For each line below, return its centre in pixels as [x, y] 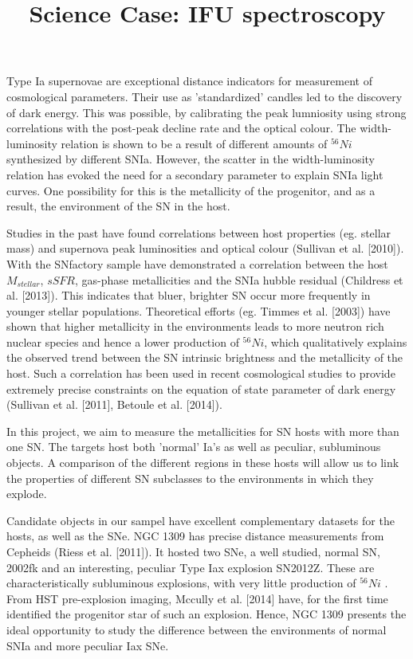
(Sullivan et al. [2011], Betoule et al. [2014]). [114, 404]
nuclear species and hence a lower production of [123, 341]
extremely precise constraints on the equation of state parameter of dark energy [201, 388]
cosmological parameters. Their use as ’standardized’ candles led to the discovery [205, 96]
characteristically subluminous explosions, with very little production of [181, 583]
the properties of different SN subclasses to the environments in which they [190, 478]
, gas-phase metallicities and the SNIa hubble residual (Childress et [239, 279]
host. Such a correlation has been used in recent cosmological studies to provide [201, 373]
